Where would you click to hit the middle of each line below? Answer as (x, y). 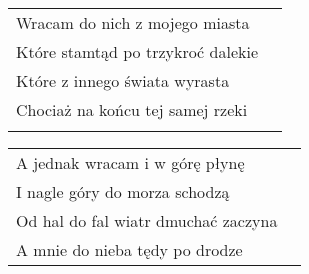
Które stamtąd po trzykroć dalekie (137, 51)
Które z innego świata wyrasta (123, 80)
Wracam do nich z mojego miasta (133, 22)
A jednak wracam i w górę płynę (130, 162)
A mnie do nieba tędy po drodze (129, 249)
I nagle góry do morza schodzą (123, 191)
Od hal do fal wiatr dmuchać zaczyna (147, 220)
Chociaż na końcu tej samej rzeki (132, 109)
